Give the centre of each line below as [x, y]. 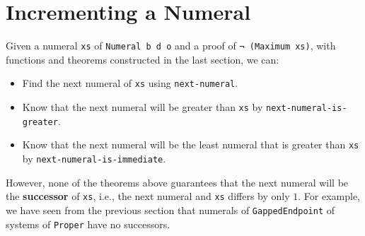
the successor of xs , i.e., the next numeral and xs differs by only [148, 196]
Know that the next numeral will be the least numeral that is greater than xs [191, 144]
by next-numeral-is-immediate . [94, 158]
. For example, [329, 196]
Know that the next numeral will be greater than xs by [143, 107]
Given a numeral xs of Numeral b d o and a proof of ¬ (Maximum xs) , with [171, 46]
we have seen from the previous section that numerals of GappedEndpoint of [170, 210]
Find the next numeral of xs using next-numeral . [130, 83]
